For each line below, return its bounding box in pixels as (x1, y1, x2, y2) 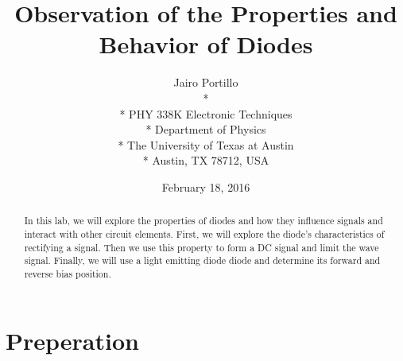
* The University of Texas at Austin (118, 136, 294, 153)
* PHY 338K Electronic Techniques (119, 105, 293, 122)
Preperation (6, 324, 139, 356)
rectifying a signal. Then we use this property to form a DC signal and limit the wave (24, 240, 379, 254)
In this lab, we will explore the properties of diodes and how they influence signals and (24, 214, 383, 227)
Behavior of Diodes (99, 28, 313, 60)
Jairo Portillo (173, 74, 238, 91)
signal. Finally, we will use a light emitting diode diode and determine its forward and (24, 254, 381, 267)
